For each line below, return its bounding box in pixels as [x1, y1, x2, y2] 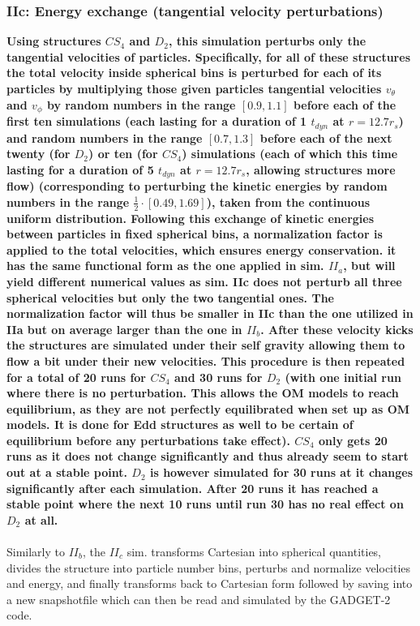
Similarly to [6, 543, 66, 560]
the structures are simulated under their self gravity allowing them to [6, 337, 405, 354]
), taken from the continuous [206, 193, 371, 210]
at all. [24, 511, 58, 528]
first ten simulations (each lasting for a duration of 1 [6, 113, 307, 130]
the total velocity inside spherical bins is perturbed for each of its [6, 64, 382, 81]
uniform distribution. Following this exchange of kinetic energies [6, 209, 375, 226]
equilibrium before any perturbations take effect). [6, 431, 290, 448]
